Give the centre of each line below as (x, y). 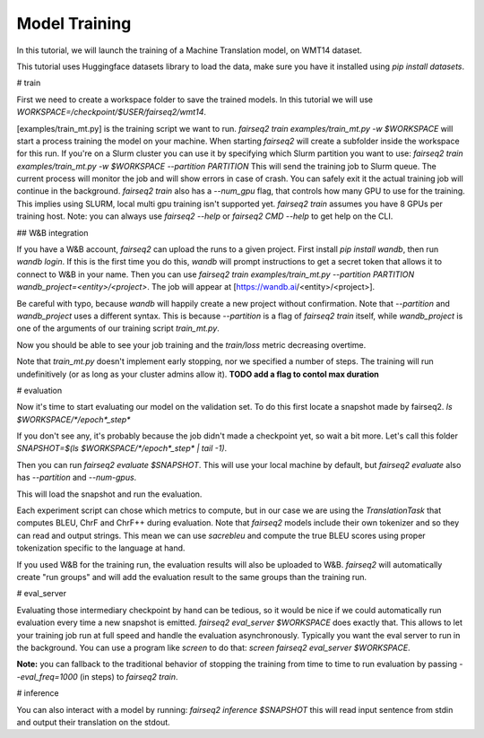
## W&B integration (52, 232)
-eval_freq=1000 (47, 676)
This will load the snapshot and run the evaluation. (109, 494)
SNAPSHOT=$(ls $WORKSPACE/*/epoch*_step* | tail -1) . (122, 448)
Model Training (74, 23)
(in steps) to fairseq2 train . (129, 676)
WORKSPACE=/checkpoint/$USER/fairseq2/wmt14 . (111, 112)
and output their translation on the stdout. (93, 722)
